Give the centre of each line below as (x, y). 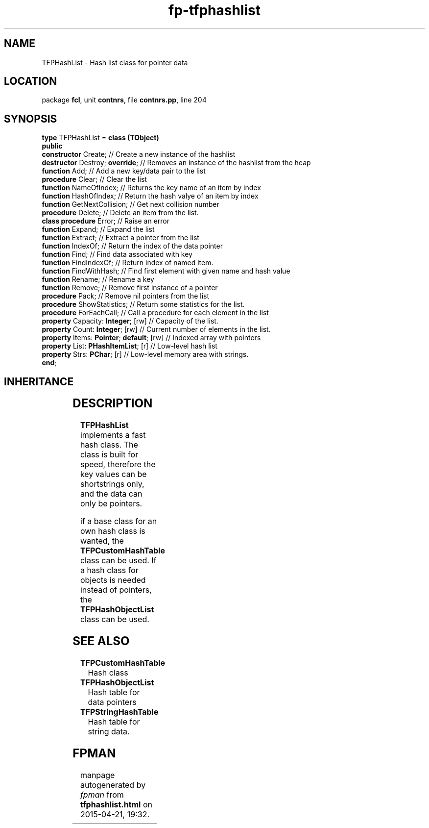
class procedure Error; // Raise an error (106, 221)
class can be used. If (118, 561)
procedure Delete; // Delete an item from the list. (120, 213)
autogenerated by (113, 785)
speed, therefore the (118, 464)
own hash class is (113, 531)
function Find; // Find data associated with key (117, 254)
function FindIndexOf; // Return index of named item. (128, 263)
